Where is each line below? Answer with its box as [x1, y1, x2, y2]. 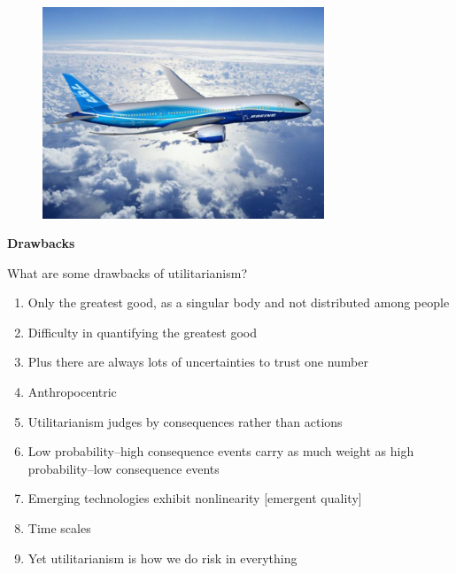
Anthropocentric [27, 383, 117, 401]
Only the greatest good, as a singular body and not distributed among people [27, 293, 450, 312]
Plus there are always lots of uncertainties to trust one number [27, 352, 368, 371]
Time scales [27, 519, 91, 538]
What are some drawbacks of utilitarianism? [7, 263, 248, 282]
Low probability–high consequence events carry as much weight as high [27, 442, 414, 461]
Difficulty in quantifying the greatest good [27, 322, 257, 341]
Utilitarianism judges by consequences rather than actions [27, 412, 343, 430]
